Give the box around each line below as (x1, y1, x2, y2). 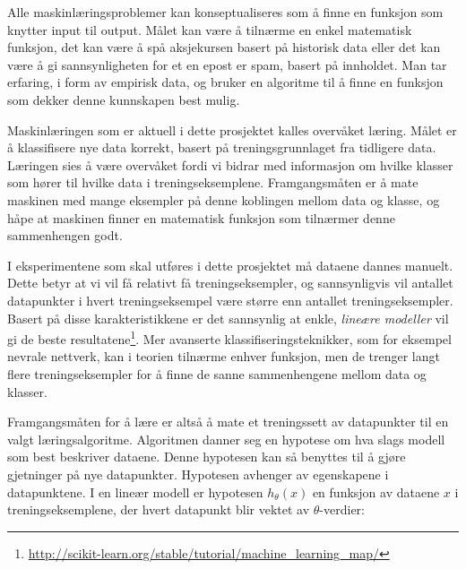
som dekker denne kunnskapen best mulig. (7, 90, 240, 108)
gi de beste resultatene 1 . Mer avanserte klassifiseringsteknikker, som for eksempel (7, 327, 452, 348)
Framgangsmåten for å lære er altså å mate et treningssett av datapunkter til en (7, 412, 449, 431)
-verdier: (319, 500, 365, 519)
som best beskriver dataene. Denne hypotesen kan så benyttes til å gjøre (7, 447, 406, 466)
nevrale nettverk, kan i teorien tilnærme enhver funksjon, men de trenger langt (7, 347, 440, 366)
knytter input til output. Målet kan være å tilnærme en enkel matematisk (7, 20, 412, 39)
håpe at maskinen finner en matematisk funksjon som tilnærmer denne (7, 208, 395, 227)
